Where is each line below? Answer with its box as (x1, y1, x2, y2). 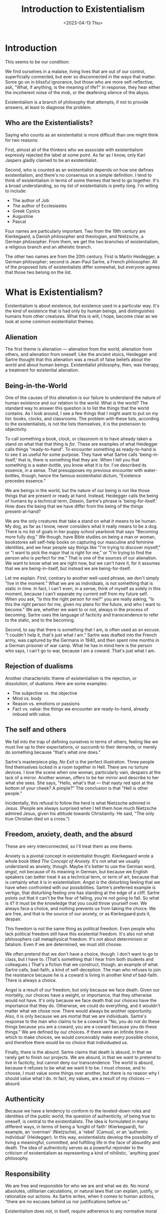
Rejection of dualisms (5, 662, 73, 670)
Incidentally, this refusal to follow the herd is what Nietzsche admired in (5, 800, 151, 806)
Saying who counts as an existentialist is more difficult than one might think (5, 132, 159, 138)
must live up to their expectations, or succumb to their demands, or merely (5, 744, 157, 750)
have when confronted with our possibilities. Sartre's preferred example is (5, 884, 156, 890)
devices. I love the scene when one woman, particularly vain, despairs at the (5, 769, 161, 775)
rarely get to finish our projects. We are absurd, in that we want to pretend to (5, 1054, 161, 1060)
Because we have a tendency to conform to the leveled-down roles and (5, 1108, 151, 1114)
